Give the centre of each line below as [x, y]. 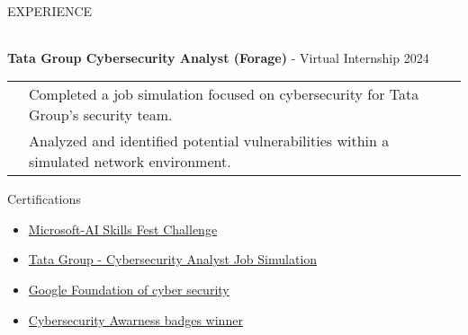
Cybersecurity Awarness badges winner [135, 319]
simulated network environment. [130, 162]
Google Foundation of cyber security [129, 289]
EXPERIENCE [50, 11]
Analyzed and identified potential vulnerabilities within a [209, 141]
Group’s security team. [101, 115]
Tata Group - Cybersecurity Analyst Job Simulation [173, 259]
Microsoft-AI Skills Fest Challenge [123, 229]
